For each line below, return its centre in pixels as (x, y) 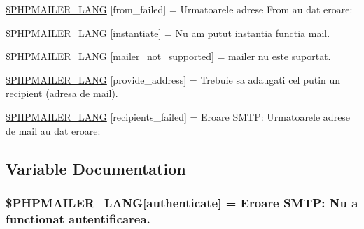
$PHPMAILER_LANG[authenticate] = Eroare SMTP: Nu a (182, 202)
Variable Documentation (96, 168)
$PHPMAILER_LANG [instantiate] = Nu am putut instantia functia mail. (168, 32)
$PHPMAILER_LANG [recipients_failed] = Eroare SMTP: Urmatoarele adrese (178, 116)
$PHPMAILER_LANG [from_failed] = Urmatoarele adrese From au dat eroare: (179, 9)
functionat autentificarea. (78, 218)
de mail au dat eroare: (53, 130)
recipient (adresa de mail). (62, 93)
